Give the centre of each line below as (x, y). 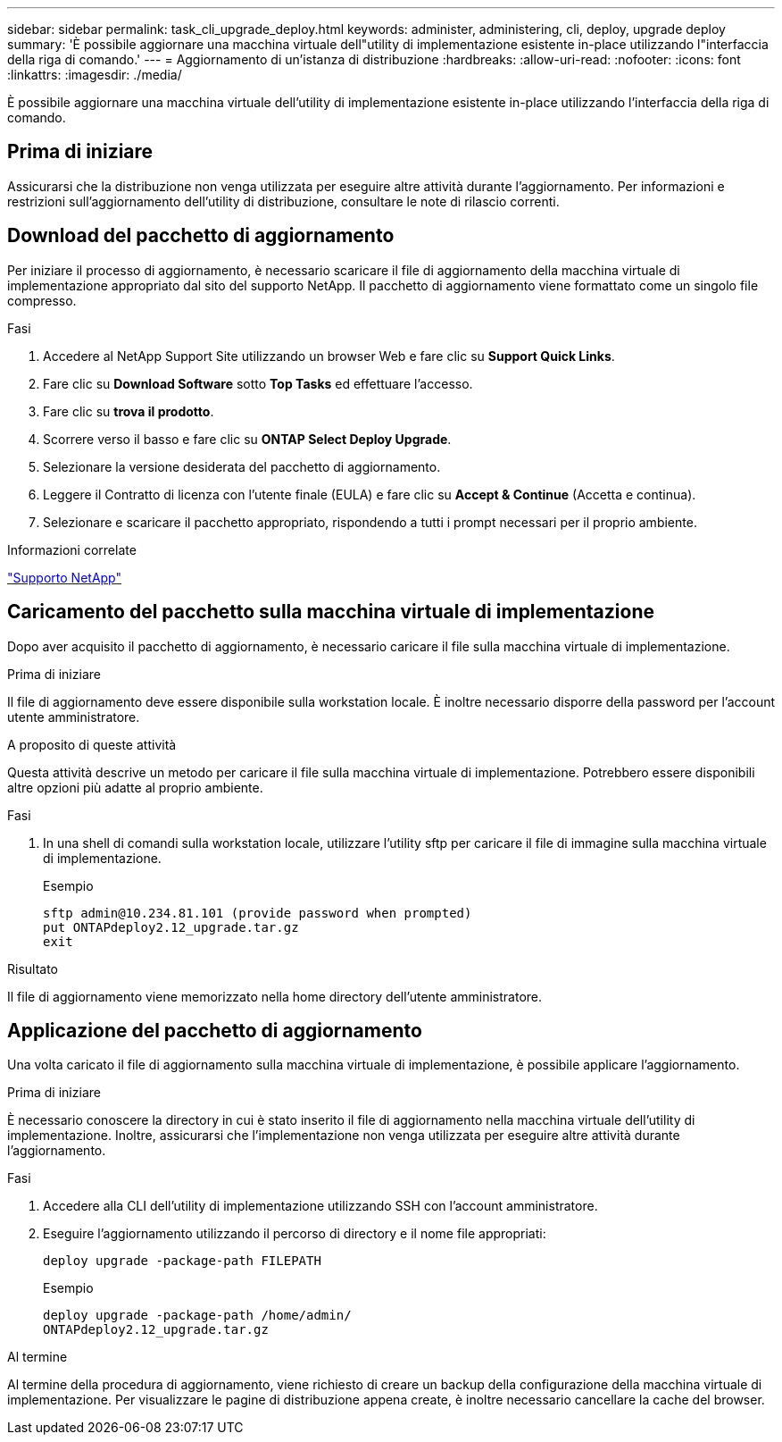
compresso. (42, 300)
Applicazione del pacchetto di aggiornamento (215, 1030)
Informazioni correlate (72, 549)
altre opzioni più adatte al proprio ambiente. (135, 787)
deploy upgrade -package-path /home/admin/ (197, 1316)
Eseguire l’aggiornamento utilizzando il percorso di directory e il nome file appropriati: (295, 1234)
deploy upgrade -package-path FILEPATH (182, 1261)
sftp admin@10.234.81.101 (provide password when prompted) (258, 913)
